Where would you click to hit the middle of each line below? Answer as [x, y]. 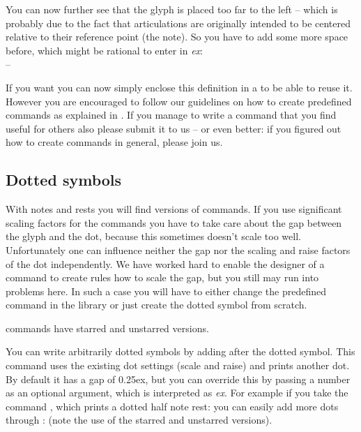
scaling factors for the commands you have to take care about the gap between [174, 222]
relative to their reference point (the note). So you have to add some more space [177, 37]
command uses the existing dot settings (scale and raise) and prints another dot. [178, 365]
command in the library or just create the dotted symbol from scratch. [156, 305]
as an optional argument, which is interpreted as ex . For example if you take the [177, 393]
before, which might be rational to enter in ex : [104, 50]
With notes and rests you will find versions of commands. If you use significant [174, 209]
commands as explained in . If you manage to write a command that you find [171, 115]
